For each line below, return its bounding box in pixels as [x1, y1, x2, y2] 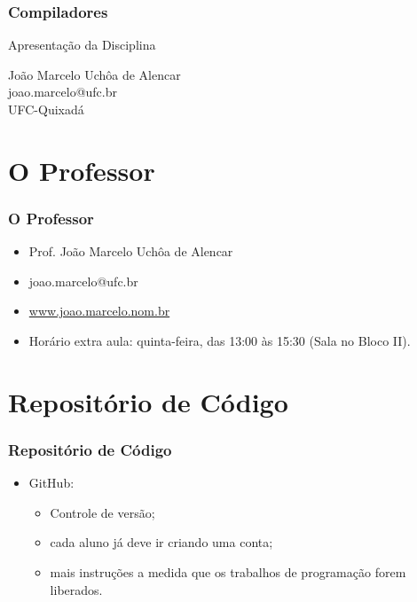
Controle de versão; [50, 503, 155, 521]
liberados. [50, 580, 103, 598]
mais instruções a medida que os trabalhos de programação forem [50, 562, 406, 581]
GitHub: [28, 473, 75, 492]
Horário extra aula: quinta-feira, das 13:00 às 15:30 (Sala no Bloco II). [28, 331, 411, 349]
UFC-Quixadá [8, 100, 84, 118]
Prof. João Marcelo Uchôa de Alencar [28, 242, 233, 261]
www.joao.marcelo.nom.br [28, 301, 170, 320]
